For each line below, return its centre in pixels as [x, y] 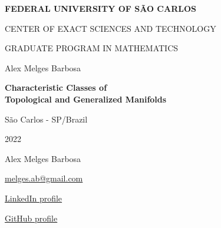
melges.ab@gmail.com [44, 178]
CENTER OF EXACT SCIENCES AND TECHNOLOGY [111, 28]
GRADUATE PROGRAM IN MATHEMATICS [92, 48]
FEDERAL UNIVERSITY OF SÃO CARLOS [100, 8]
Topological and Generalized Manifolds [86, 99]
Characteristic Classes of [56, 87]
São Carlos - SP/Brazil [46, 119]
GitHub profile [31, 218]
